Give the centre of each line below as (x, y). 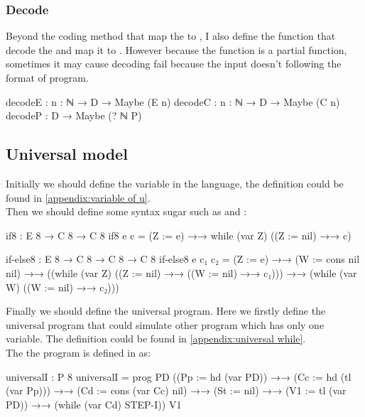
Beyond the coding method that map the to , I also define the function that (171, 36)
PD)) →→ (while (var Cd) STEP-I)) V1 (94, 404)
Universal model (67, 154)
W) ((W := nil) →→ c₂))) (62, 287)
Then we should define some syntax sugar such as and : (126, 211)
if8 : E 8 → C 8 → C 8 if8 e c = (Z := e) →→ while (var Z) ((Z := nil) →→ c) (179, 235)
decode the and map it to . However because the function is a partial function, (176, 49)
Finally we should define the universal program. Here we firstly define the (166, 311)
